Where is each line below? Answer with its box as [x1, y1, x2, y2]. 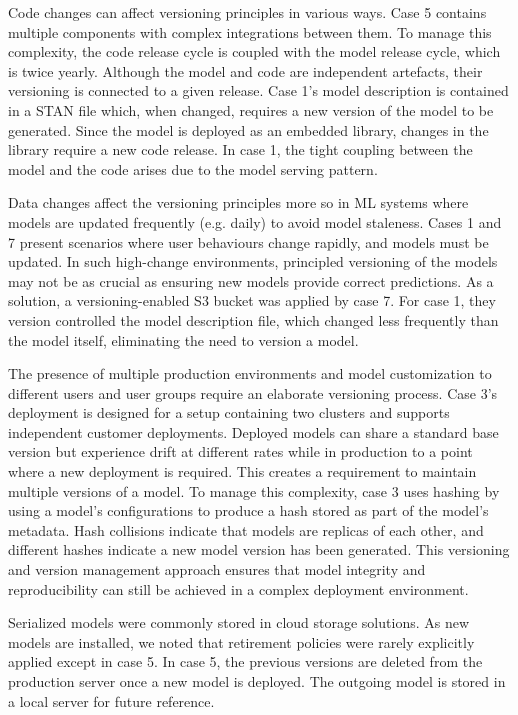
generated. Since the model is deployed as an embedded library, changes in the [8, 119, 489, 140]
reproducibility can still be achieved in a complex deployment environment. [8, 578, 469, 599]
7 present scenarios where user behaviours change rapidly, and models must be [8, 231, 489, 252]
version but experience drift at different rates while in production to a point [8, 441, 473, 462]
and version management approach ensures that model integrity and [8, 559, 426, 580]
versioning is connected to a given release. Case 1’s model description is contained [8, 80, 509, 101]
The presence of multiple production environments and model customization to [8, 363, 492, 384]
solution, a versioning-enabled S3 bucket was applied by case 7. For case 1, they [8, 290, 496, 311]
